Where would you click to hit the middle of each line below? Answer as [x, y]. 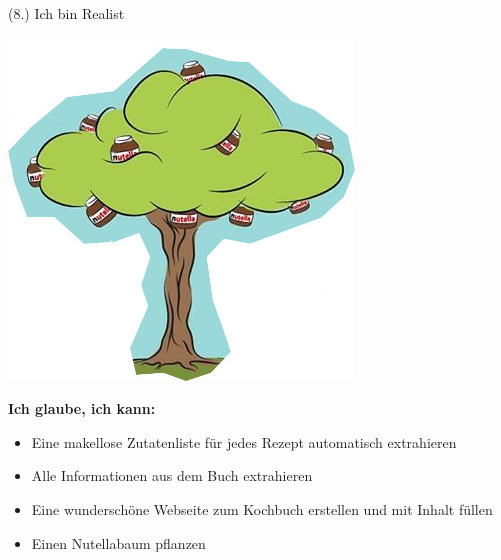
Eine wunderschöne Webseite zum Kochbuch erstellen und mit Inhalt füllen [262, 508]
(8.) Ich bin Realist [66, 13]
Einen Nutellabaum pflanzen [118, 542]
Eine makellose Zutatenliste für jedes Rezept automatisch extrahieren [244, 441]
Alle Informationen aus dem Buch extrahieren [172, 475]
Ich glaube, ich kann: [82, 408]
